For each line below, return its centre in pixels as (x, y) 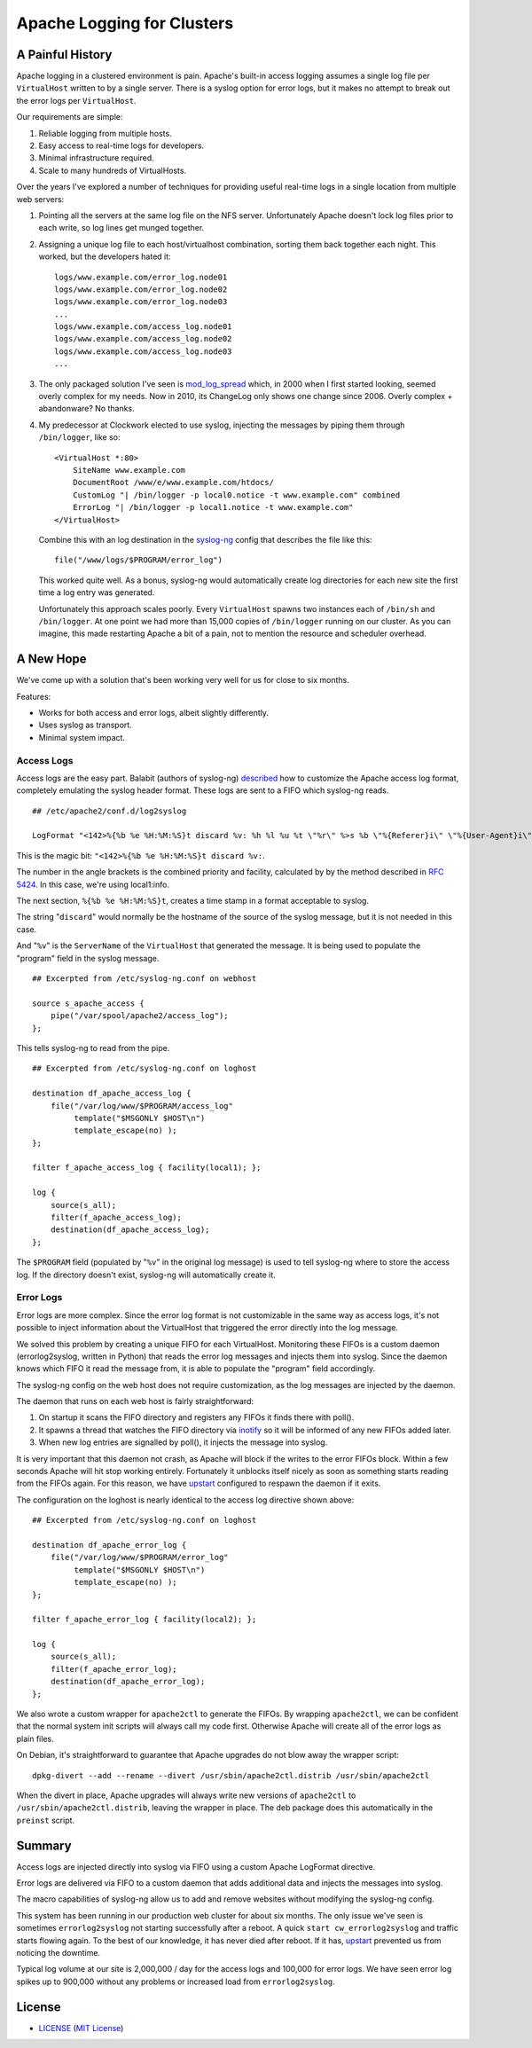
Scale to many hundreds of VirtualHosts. (112, 170)
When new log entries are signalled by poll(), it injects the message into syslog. (183, 1442)
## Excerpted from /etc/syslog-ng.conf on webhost (145, 978)
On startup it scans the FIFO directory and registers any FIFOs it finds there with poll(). (196, 1417)
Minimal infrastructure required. (96, 158)
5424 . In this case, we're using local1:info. (93, 884)
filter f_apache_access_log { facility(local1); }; (147, 1168)
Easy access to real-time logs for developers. (121, 145)
